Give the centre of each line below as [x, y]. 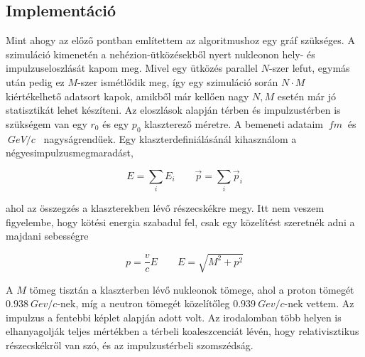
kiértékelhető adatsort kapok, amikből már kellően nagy [127, 96]
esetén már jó [307, 96]
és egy [116, 123]
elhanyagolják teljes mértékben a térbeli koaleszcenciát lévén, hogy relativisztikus [182, 331]
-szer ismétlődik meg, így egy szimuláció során [178, 81]
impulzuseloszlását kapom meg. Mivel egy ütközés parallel [132, 68]
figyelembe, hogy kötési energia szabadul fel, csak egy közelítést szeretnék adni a [180, 222]
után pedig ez [35, 81]
